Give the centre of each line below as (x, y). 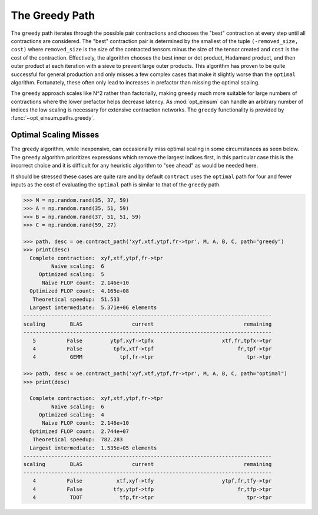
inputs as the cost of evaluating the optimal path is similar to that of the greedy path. (116, 184)
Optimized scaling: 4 (71, 415)
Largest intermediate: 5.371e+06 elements (93, 307)
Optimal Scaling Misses (55, 135)
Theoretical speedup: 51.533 (76, 299)
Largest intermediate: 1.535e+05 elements (93, 448)
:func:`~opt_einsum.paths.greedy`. (53, 118)
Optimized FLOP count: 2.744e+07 (79, 431)
